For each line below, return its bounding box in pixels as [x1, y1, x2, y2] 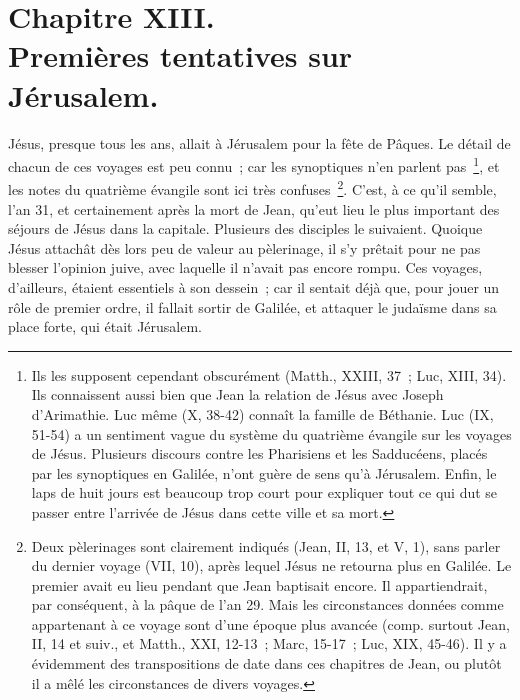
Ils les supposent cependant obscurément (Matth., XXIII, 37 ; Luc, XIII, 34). [31, 364, 507, 385]
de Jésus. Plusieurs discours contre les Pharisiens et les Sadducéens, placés [31, 443, 488, 464]
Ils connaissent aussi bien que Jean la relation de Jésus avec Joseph [31, 384, 444, 405]
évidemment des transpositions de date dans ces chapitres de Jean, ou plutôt [31, 653, 502, 674]
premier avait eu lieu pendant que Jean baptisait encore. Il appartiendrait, [31, 574, 488, 595]
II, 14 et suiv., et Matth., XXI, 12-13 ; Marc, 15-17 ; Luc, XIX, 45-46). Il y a [31, 633, 507, 654]
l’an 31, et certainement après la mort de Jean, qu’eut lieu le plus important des [8, 198, 500, 219]
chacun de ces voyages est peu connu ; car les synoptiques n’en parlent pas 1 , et [8, 153, 500, 176]
